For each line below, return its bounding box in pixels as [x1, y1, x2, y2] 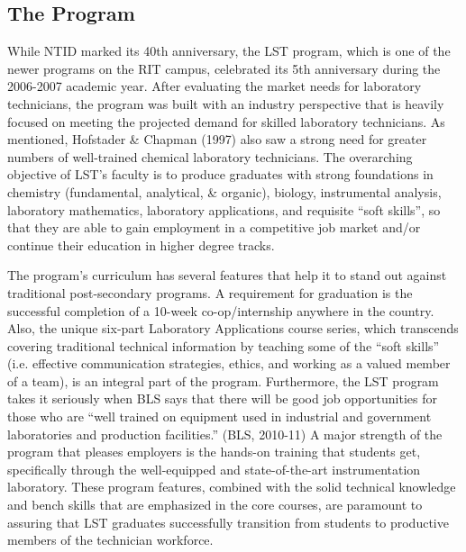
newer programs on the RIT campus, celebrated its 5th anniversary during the [7, 59, 441, 77]
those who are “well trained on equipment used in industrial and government [7, 407, 432, 426]
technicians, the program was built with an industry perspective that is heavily [7, 94, 444, 113]
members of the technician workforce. [7, 530, 214, 549]
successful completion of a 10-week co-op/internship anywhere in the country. [7, 301, 434, 320]
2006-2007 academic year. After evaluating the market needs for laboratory [7, 77, 422, 95]
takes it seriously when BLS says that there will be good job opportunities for [7, 389, 438, 408]
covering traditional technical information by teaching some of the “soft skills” [7, 336, 440, 355]
